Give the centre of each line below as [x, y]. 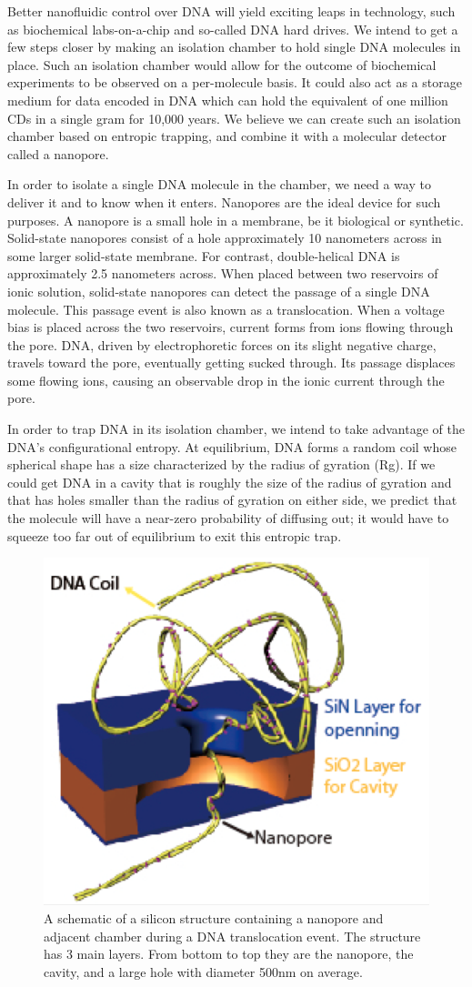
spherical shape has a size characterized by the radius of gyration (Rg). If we [221, 464]
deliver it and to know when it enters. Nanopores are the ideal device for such [224, 201]
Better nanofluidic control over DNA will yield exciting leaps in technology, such [231, 11]
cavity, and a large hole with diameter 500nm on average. [203, 971]
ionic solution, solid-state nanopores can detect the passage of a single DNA [219, 291]
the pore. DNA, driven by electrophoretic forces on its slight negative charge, [222, 344]
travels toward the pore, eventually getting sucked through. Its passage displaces [231, 363]
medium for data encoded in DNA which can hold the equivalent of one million [228, 100]
